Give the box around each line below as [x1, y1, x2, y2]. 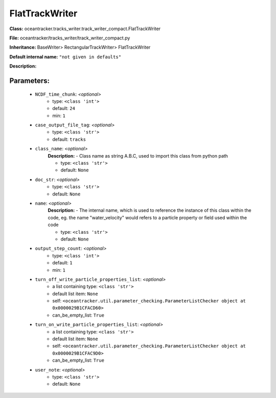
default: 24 [52, 105, 75, 112]
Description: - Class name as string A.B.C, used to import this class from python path [48, 152, 228, 159]
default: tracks [52, 136, 86, 142]
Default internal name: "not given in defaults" [9, 54, 122, 60]
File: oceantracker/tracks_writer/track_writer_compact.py [9, 35, 130, 41]
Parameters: [9, 76, 50, 85]
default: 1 [52, 260, 73, 266]
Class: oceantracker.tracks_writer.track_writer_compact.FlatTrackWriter [9, 26, 161, 32]
